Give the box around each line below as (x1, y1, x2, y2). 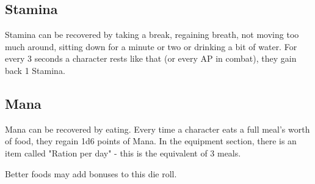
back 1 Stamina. (5, 64, 65, 76)
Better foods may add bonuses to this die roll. (5, 167, 177, 180)
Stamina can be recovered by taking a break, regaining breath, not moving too (5, 28, 299, 41)
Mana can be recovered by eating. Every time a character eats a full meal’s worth (5, 122, 310, 135)
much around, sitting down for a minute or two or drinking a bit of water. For (5, 40, 297, 53)
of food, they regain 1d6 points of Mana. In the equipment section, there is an (5, 134, 297, 147)
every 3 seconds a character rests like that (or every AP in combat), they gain (5, 52, 297, 65)
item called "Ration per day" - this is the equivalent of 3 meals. (5, 146, 241, 159)
